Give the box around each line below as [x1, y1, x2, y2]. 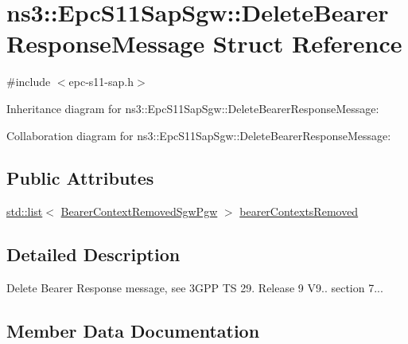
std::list [6, 203, 43, 220]
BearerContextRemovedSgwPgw [60, 203, 218, 220]
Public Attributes [6, 166, 154, 190]
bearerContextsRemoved [239, 203, 359, 220]
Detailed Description [6, 242, 181, 267]
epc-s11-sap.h [68, 73, 134, 90]
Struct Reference [212, 27, 402, 60]
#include [6, 73, 51, 90]
